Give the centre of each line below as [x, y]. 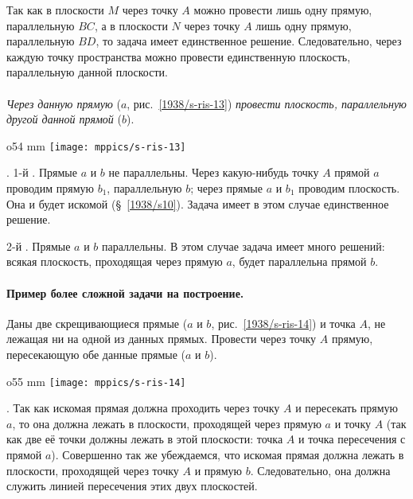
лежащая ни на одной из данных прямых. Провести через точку [162, 339]
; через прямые [226, 188]
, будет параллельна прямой [299, 261]
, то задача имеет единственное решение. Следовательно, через [249, 41]
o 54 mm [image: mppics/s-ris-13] [96, 145]
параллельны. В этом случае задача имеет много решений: [243, 246]
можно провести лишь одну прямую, [283, 10]
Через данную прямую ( [64, 103]
